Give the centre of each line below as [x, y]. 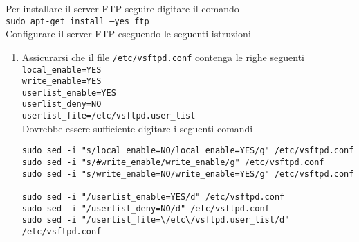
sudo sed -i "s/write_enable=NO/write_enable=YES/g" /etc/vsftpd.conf [188, 174]
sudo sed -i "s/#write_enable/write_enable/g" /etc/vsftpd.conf [173, 163]
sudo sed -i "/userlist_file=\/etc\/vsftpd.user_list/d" [156, 220]
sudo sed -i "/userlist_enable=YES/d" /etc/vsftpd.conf [153, 197]
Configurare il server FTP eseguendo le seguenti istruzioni [128, 34]
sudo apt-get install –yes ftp [77, 21]
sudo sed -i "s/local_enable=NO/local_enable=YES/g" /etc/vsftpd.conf [188, 151]
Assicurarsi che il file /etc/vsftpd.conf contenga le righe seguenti [163, 57]
